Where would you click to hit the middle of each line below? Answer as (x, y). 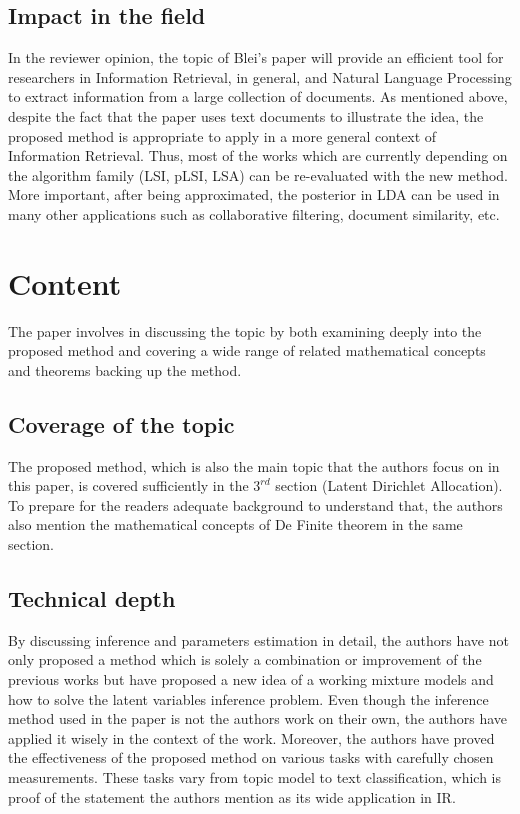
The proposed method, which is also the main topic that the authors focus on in (254, 465)
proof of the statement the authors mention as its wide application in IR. (232, 796)
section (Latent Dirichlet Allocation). (389, 485)
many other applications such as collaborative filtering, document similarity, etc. (254, 213)
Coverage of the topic (121, 423)
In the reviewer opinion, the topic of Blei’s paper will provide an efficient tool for (256, 57)
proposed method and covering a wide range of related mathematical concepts (247, 350)
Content (65, 282)
